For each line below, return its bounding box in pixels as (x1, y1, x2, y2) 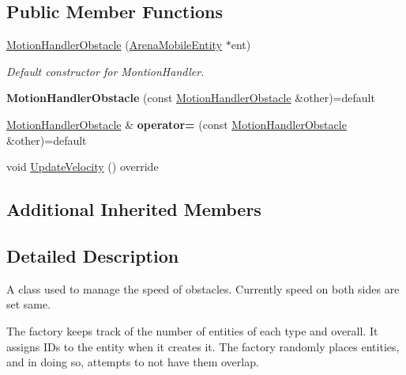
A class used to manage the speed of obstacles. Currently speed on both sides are (6, 280, 400, 297)
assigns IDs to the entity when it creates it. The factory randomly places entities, (6, 338, 400, 354)
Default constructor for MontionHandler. (6, 62, 205, 79)
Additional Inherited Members (6, 197, 261, 222)
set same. (6, 296, 51, 312)
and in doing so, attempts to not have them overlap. (6, 354, 259, 370)
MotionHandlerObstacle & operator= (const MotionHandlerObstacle (6, 116, 347, 132)
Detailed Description (6, 243, 179, 267)
